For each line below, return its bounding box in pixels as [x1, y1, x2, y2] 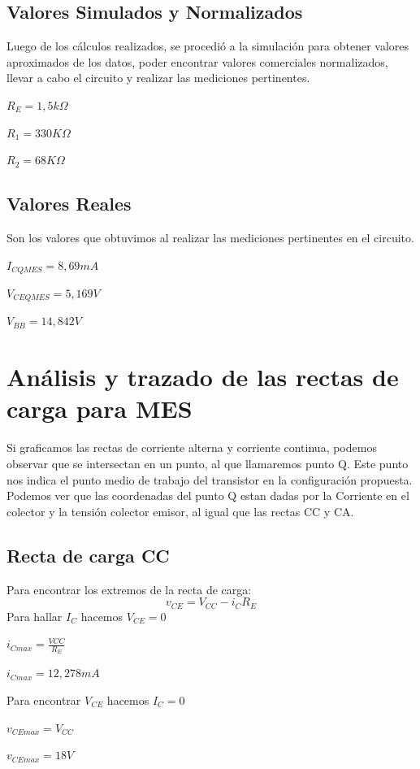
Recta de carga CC [6, 542, 170, 567]
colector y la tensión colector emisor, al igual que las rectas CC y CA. [6, 502, 354, 519]
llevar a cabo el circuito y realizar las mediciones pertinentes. [6, 69, 310, 86]
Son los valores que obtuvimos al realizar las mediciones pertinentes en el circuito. [6, 228, 414, 245]
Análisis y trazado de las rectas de [6, 360, 399, 393]
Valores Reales [6, 191, 132, 216]
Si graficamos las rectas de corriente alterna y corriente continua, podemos [6, 439, 377, 456]
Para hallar [6, 607, 63, 624]
